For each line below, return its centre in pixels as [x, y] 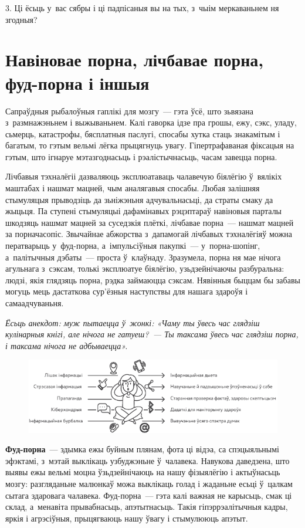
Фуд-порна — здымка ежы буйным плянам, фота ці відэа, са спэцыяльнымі [142, 449]
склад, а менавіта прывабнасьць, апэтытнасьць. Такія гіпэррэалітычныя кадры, [147, 507]
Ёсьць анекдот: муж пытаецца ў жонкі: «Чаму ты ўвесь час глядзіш [133, 322]
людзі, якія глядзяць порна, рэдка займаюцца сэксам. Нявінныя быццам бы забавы [153, 280]
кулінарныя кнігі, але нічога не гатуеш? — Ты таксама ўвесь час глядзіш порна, [152, 334]
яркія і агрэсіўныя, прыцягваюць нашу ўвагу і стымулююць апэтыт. [127, 518]
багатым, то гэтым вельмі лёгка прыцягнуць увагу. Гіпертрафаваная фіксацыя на [150, 145]
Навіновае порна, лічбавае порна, [135, 60]
